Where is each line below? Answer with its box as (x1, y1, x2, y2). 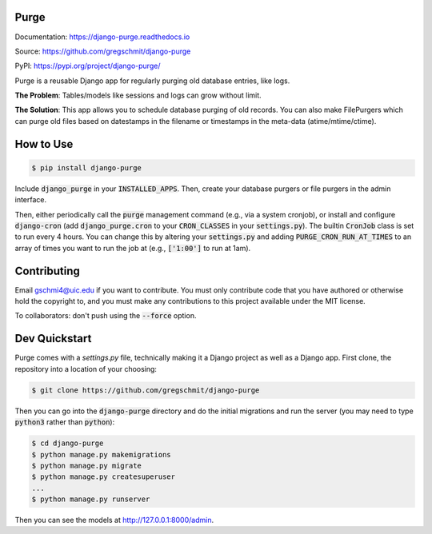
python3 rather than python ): (14, 417, 115, 427)
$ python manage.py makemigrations (31, 450, 171, 459)
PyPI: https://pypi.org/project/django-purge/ (14, 61, 161, 71)
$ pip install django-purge (31, 163, 142, 172)
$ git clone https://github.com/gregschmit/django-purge (31, 385, 260, 395)
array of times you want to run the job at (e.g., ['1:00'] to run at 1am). (14, 243, 251, 253)
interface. (14, 195, 47, 205)
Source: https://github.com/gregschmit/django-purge (14, 46, 191, 56)
